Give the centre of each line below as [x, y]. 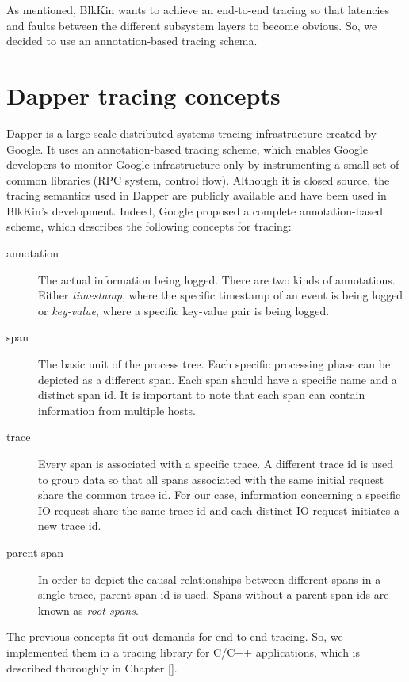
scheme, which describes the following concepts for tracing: [149, 226]
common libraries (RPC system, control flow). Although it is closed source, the [198, 179]
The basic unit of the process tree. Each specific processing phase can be [214, 364]
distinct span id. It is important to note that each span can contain [202, 395]
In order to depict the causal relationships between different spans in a [210, 579]
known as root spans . [88, 610]
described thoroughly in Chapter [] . [92, 667]
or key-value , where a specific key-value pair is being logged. [184, 310]
